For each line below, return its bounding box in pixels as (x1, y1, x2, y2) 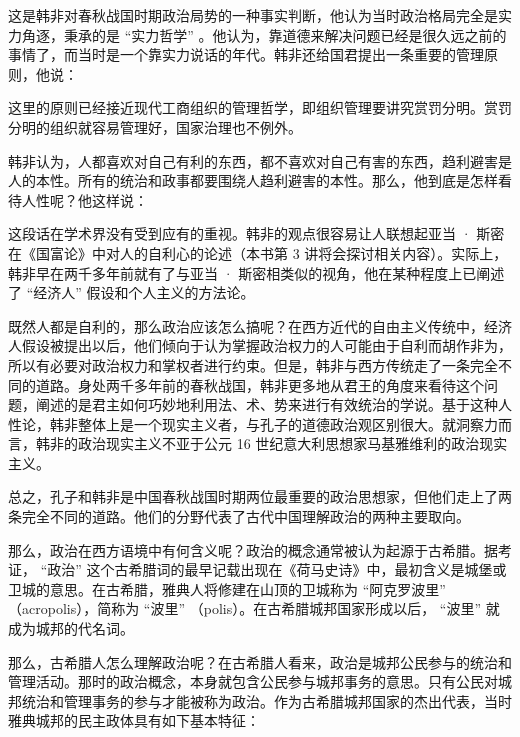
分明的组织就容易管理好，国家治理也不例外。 (8, 116, 302, 137)
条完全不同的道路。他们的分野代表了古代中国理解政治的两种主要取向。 (8, 506, 470, 527)
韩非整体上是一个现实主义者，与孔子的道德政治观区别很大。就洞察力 (49, 413, 498, 434)
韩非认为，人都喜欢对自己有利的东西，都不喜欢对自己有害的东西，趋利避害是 (8, 150, 512, 171)
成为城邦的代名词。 (8, 618, 134, 639)
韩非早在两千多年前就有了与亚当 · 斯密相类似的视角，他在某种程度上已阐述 (8, 262, 505, 283)
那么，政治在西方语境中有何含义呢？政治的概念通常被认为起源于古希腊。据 (8, 539, 498, 560)
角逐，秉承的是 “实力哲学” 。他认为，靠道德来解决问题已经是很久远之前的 (21, 24, 507, 45)
